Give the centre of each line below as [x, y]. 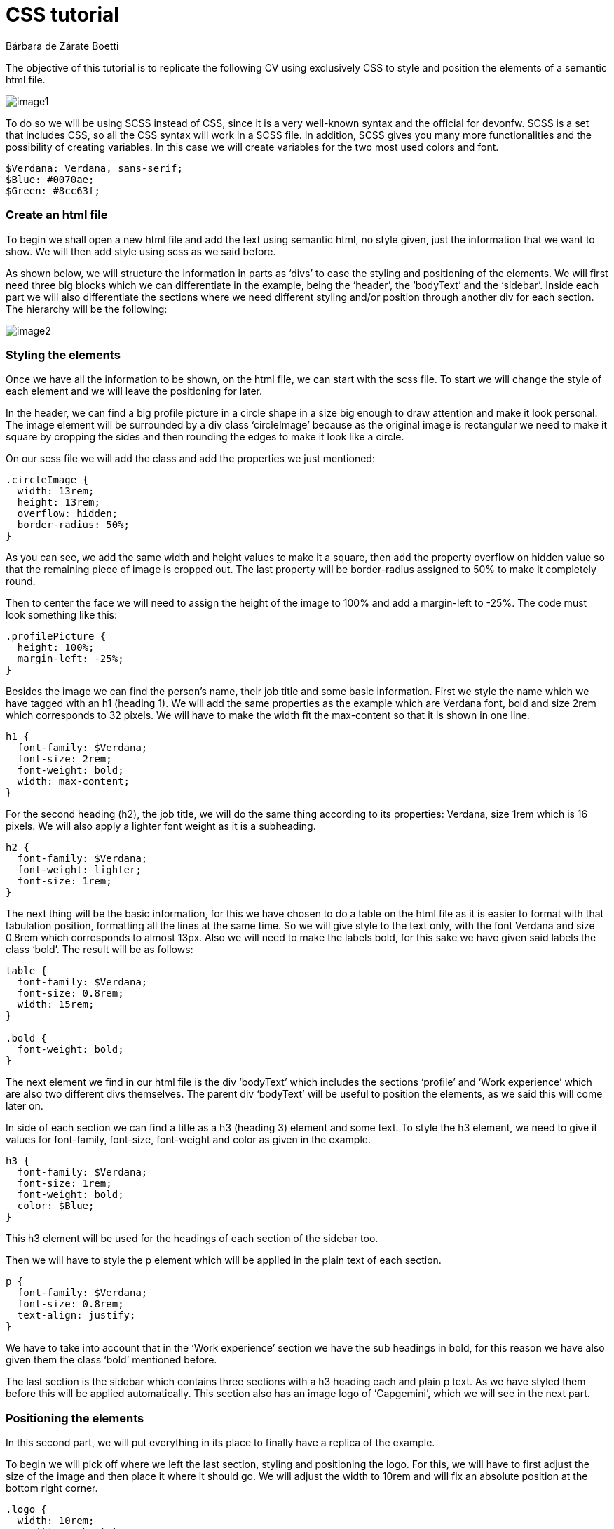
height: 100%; [56, 648]
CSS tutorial [62, 15]
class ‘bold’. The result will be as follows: [100, 950]
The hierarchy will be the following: [87, 309]
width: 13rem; [56, 491]
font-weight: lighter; [79, 870]
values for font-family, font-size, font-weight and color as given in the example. [188, 1140]
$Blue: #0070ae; [50, 179]
